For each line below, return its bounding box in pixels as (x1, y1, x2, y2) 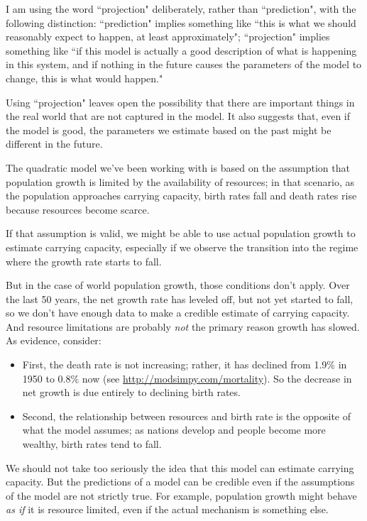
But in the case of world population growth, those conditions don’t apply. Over (6, 278, 350, 292)
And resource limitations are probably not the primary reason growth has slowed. (6, 319, 360, 334)
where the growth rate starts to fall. (6, 253, 162, 268)
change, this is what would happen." (6, 70, 163, 85)
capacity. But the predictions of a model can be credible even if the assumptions (6, 474, 355, 489)
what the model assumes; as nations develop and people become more (22, 422, 326, 437)
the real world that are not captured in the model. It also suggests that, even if (6, 109, 351, 124)
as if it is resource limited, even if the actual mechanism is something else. (6, 502, 329, 517)
